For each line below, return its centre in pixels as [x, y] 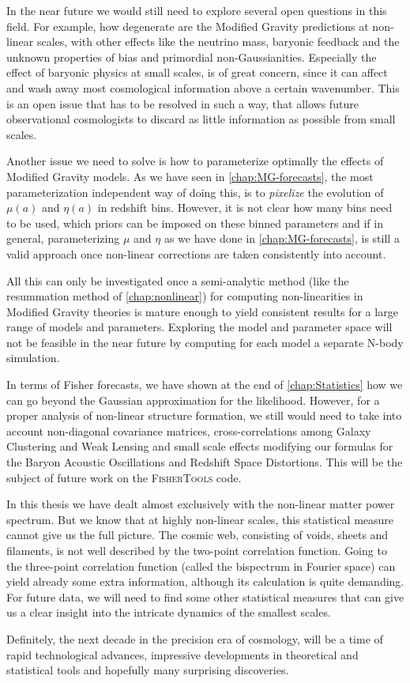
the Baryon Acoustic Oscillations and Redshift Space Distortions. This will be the [205, 462]
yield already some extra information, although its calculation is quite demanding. [205, 581]
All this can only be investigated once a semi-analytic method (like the [178, 280]
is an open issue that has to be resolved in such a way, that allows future [182, 103]
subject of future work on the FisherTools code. [124, 477]
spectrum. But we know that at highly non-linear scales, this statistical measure [200, 519]
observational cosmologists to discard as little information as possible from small [201, 119]
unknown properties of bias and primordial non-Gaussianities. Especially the [192, 57]
